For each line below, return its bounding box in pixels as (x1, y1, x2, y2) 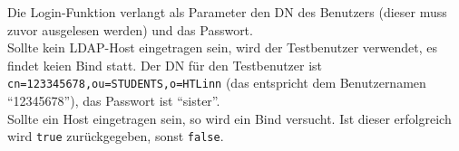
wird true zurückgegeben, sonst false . (7, 127, 224, 146)
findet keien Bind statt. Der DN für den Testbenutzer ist (7, 55, 323, 74)
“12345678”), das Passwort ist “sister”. (7, 91, 220, 110)
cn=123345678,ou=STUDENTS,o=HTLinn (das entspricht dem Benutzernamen (7, 73, 426, 92)
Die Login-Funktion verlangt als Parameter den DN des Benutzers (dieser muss (7, 3, 447, 21)
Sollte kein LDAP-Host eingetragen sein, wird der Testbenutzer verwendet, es (7, 38, 437, 57)
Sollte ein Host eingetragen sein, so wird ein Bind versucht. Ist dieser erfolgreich (7, 109, 452, 127)
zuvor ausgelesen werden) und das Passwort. (7, 20, 253, 39)
